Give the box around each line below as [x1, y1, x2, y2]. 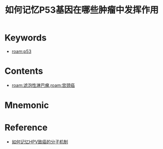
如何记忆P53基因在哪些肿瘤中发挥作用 [5, 4, 159, 16]
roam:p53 [11, 48, 32, 54]
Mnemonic [4, 100, 49, 111]
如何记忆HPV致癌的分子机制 [11, 139, 68, 145]
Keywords [4, 32, 47, 43]
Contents [4, 65, 44, 77]
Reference [4, 122, 47, 133]
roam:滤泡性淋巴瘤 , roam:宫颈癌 [11, 82, 75, 88]
